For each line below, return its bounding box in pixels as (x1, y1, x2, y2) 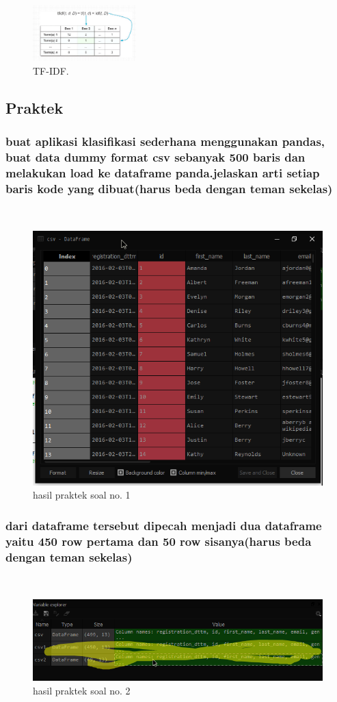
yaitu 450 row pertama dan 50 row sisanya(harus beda (5, 532, 312, 549)
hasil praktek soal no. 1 (33, 488, 131, 502)
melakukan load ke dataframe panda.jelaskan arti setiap (5, 164, 320, 181)
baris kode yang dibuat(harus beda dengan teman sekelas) (5, 180, 333, 197)
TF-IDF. (33, 64, 69, 78)
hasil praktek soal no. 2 (33, 683, 131, 697)
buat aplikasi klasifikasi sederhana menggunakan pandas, (5, 133, 325, 150)
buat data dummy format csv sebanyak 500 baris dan (5, 149, 306, 166)
